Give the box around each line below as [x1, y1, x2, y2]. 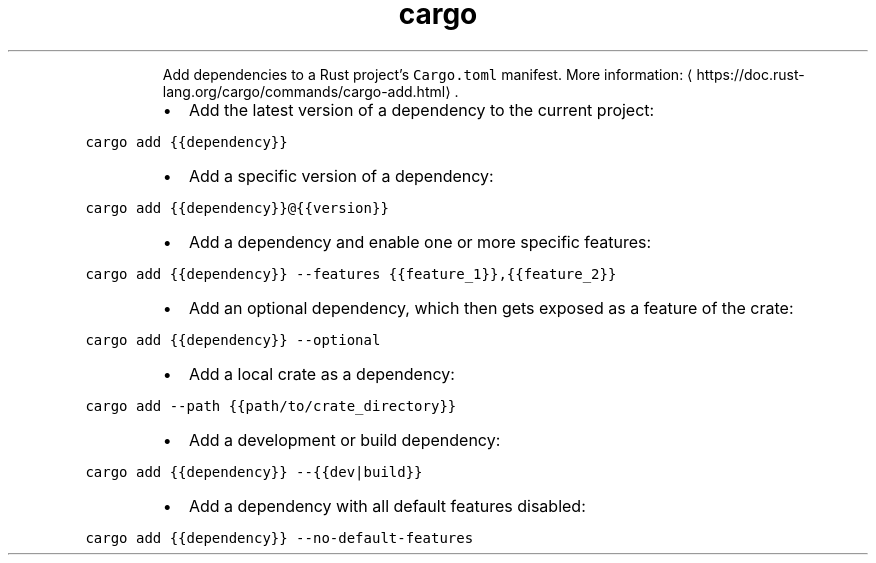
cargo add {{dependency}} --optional [85, 331, 381, 348]
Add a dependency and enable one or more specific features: [188, 231, 652, 252]
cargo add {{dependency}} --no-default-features [85, 529, 474, 546]
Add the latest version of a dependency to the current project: [188, 99, 655, 120]
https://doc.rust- [696, 65, 805, 83]
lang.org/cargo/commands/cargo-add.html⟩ [162, 82, 451, 100]
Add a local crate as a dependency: [188, 363, 455, 384]
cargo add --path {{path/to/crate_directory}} [85, 397, 457, 414]
